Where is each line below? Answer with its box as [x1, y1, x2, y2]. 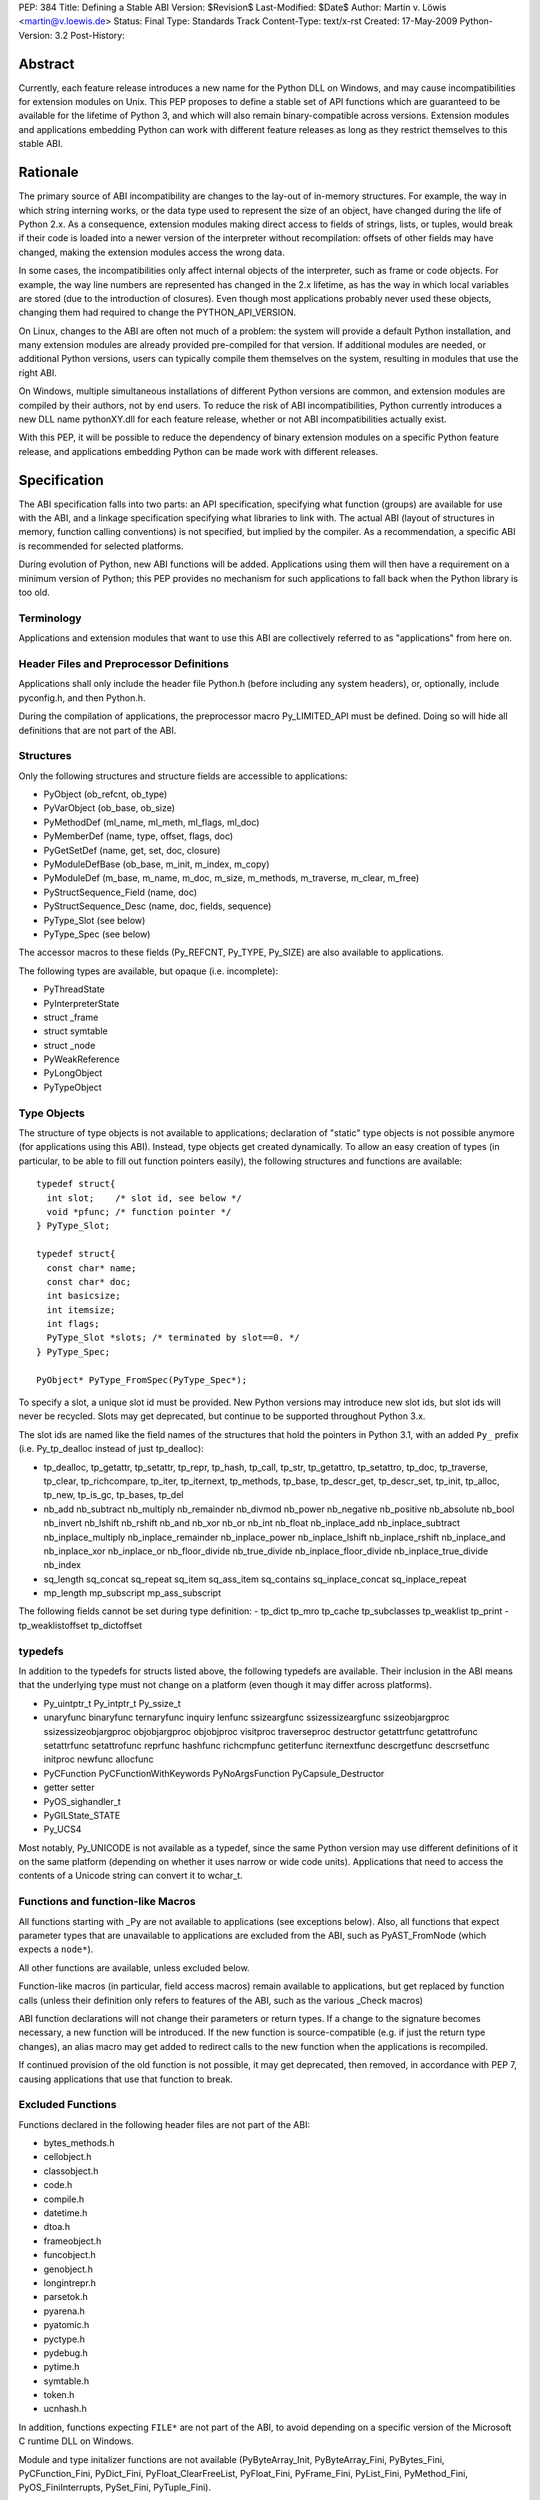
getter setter [43, 1781, 95, 1794]
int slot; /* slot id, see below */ [46, 1192, 242, 1204]
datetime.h [43, 2207, 88, 2219]
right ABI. [18, 366, 57, 379]
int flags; [46, 1318, 100, 1330]
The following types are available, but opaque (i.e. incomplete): [18, 965, 279, 977]
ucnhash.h [43, 2403, 87, 2415]
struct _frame [43, 1011, 99, 1023]
